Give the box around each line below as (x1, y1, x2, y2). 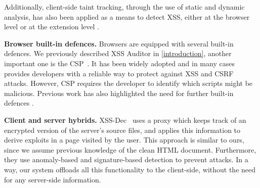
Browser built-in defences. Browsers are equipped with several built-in (4, 38, 234, 49)
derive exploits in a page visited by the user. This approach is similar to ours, (4, 134, 244, 145)
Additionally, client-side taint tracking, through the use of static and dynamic (4, 2, 245, 12)
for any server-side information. (4, 174, 101, 184)
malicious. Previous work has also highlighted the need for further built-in (4, 87, 234, 98)
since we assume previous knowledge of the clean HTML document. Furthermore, (4, 144, 256, 155)
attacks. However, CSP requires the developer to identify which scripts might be (4, 78, 253, 88)
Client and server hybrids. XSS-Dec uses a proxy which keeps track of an (4, 114, 246, 125)
